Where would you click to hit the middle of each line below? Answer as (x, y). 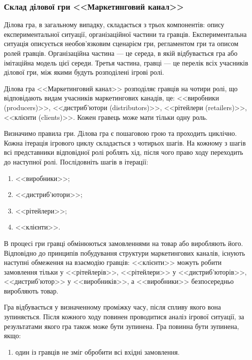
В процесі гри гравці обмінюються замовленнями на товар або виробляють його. (124, 243)
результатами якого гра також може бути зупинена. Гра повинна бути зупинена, (122, 326)
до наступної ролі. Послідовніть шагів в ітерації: (76, 161)
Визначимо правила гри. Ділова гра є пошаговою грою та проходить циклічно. (120, 133)
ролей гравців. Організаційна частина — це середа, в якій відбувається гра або (121, 53)
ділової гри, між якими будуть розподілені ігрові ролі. (84, 72)
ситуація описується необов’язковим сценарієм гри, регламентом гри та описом (121, 43)
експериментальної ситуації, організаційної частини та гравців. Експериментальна (125, 34)
